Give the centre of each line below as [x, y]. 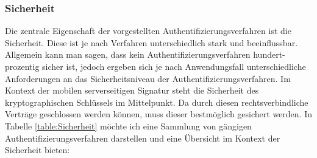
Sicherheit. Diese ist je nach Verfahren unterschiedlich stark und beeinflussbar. [151, 42]
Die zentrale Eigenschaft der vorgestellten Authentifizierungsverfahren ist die [148, 31]
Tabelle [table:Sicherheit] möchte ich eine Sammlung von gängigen [128, 125]
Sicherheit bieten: [37, 150]
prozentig [22, 66]
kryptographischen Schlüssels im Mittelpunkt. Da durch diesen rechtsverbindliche [157, 102]
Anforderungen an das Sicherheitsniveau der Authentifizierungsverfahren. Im [148, 78]
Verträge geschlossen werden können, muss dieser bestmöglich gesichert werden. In [158, 114]
